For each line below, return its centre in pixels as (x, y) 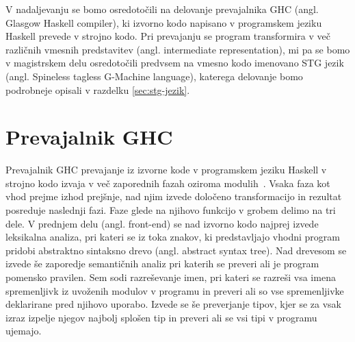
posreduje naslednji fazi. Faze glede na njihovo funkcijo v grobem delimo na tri (171, 210)
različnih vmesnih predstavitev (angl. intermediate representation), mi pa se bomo (178, 49)
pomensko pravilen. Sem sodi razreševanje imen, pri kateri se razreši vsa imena (171, 277)
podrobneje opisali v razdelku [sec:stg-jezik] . (98, 89)
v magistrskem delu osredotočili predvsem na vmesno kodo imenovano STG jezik (175, 63)
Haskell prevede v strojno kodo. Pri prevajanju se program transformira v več (168, 36)
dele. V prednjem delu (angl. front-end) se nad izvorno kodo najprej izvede (162, 223)
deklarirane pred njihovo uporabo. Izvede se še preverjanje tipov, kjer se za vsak (173, 304)
